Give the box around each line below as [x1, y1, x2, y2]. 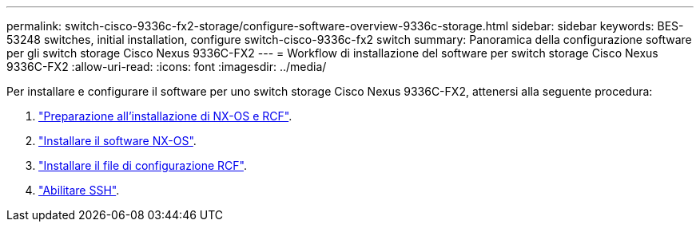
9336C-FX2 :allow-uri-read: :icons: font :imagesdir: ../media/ [6, 60, 327, 73]
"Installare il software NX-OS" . [38, 134, 197, 147]
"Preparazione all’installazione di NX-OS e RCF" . [38, 109, 292, 123]
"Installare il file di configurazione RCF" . [38, 159, 247, 172]
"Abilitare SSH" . [38, 183, 120, 197]
